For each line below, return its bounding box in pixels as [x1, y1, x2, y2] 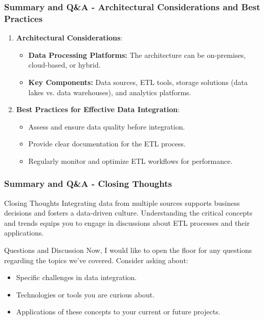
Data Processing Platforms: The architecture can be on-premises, [28, 49, 246, 60]
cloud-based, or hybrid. [28, 59, 101, 70]
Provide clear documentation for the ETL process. [28, 138, 186, 149]
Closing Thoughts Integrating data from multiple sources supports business [4, 197, 240, 208]
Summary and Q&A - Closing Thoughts [4, 177, 172, 190]
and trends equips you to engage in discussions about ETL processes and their [4, 217, 250, 228]
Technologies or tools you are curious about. [16, 289, 155, 300]
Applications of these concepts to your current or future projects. [16, 306, 221, 317]
